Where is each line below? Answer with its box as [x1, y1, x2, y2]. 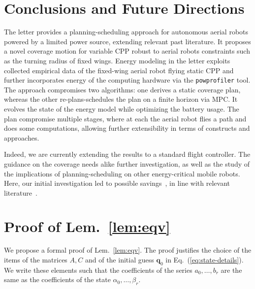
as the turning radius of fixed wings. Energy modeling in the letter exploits [4, 55, 230, 65]
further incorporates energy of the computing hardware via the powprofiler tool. [4, 75, 251, 85]
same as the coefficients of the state [4, 274, 111, 285]
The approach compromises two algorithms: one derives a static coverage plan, [4, 84, 241, 94]
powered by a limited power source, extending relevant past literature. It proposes [4, 36, 251, 46]
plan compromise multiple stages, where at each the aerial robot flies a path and [4, 113, 247, 123]
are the [221, 264, 242, 275]
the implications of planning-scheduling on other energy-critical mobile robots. [4, 168, 240, 178]
